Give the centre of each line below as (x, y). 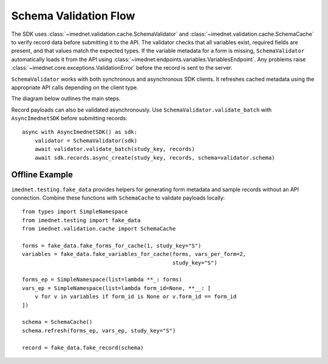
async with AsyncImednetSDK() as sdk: (80, 132)
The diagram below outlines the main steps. (66, 99)
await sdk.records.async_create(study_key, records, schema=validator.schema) (155, 157)
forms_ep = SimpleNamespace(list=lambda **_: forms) (102, 280)
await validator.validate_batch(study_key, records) (115, 149)
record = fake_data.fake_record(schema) (83, 348)
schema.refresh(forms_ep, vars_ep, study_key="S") (99, 330)
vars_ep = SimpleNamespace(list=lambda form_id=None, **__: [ (117, 288)
